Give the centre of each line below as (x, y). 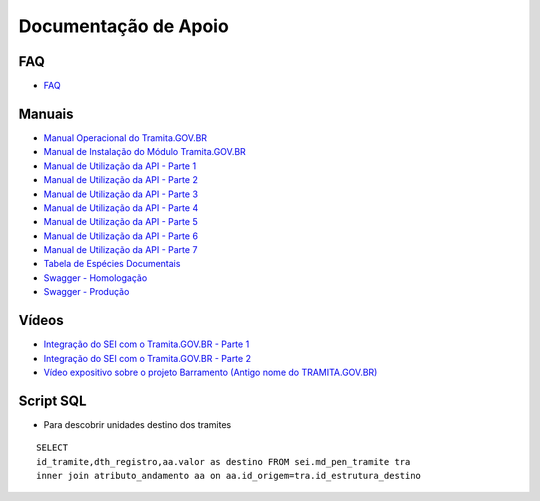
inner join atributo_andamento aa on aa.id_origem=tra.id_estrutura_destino (229, 476)
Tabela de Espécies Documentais (112, 264)
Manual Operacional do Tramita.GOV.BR (125, 137)
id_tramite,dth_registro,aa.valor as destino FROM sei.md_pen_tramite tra (223, 461)
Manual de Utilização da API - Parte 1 (120, 166)
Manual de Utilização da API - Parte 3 (121, 194)
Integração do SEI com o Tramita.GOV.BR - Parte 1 (146, 344)
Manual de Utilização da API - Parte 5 (121, 222)
